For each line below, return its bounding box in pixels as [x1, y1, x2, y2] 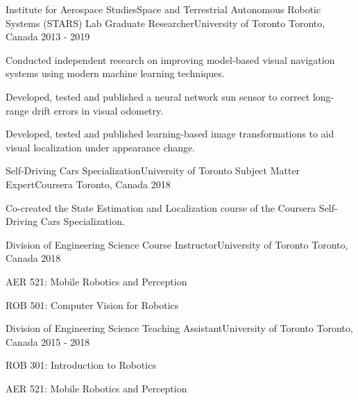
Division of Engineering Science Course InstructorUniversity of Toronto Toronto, [6, 237, 348, 251]
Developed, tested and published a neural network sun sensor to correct [6, 89, 310, 103]
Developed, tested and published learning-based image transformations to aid [6, 126, 334, 141]
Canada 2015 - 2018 [6, 334, 90, 349]
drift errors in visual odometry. [32, 103, 164, 117]
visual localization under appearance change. [6, 140, 196, 154]
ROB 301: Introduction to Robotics [6, 358, 156, 372]
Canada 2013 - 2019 [6, 29, 90, 44]
